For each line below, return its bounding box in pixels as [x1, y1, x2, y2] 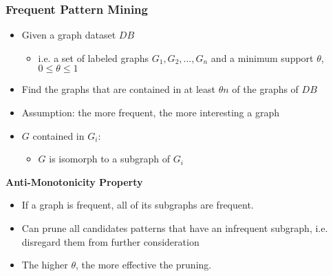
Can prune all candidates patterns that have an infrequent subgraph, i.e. [21, 220, 328, 235]
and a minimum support [211, 50, 314, 65]
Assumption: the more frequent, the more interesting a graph [21, 105, 279, 119]
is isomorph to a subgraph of [49, 151, 170, 166]
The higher [21, 257, 68, 272]
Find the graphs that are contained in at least [21, 82, 216, 96]
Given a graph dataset [21, 28, 116, 42]
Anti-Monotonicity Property [6, 174, 143, 189]
